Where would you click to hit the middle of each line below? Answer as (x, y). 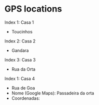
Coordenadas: (26, 98)
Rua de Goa (23, 88)
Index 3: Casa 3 (20, 60)
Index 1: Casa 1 (19, 22)
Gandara (20, 50)
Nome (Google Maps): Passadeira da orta (53, 93)
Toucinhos (22, 31)
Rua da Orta (23, 69)
